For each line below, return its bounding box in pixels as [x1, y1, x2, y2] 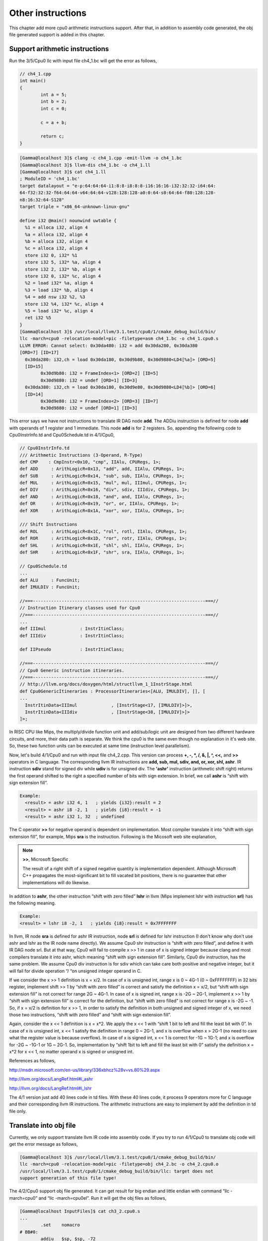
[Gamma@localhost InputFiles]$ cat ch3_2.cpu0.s [19, 1208, 140, 1214]
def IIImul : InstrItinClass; [19, 626, 125, 631]
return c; [40, 134, 65, 139]
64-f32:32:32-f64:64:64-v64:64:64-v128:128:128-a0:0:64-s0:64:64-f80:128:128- [19, 190, 216, 196]
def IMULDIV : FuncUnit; [19, 584, 80, 590]
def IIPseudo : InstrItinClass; [19, 647, 125, 652]
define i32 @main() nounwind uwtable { [19, 217, 117, 223]
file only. [9, 1108, 27, 1114]
